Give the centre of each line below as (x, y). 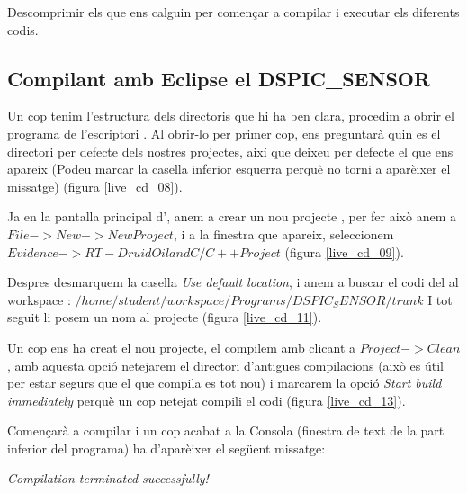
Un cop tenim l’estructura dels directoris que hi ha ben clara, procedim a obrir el (231, 116)
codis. (23, 29)
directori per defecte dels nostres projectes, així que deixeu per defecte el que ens (230, 151)
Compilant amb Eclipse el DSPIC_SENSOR (219, 78)
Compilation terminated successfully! (108, 478)
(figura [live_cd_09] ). (344, 251)
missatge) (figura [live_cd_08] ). (95, 186)
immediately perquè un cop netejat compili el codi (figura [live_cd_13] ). (207, 400)
